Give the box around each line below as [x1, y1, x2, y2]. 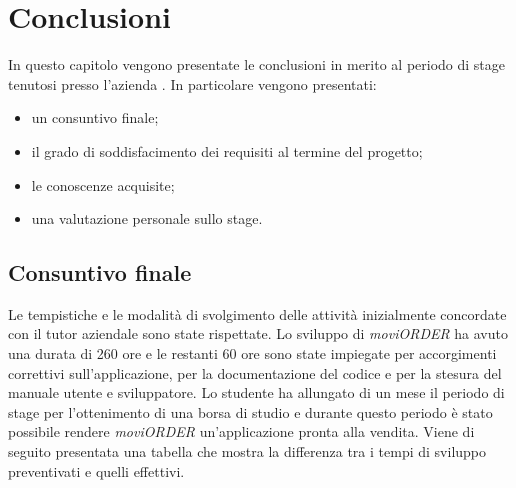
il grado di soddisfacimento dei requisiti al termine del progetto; [31, 140, 423, 161]
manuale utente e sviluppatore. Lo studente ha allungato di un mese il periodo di [8, 382, 505, 403]
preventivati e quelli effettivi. [8, 460, 185, 481]
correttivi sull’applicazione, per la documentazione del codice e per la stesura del [8, 362, 502, 383]
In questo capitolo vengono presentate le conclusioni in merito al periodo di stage [8, 54, 506, 75]
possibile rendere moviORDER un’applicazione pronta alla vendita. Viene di [8, 421, 475, 442]
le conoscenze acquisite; [31, 174, 175, 195]
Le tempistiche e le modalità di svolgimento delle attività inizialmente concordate [8, 303, 507, 324]
